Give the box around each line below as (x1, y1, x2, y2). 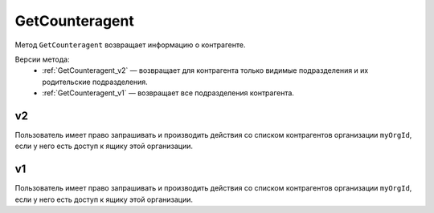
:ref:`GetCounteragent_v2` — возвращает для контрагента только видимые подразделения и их (42, 66, 369, 75)
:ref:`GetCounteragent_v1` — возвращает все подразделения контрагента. (42, 88, 295, 98)
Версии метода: (14, 54, 70, 64)
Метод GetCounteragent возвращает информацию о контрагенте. (14, 40, 246, 50)
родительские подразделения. (42, 77, 148, 86)
